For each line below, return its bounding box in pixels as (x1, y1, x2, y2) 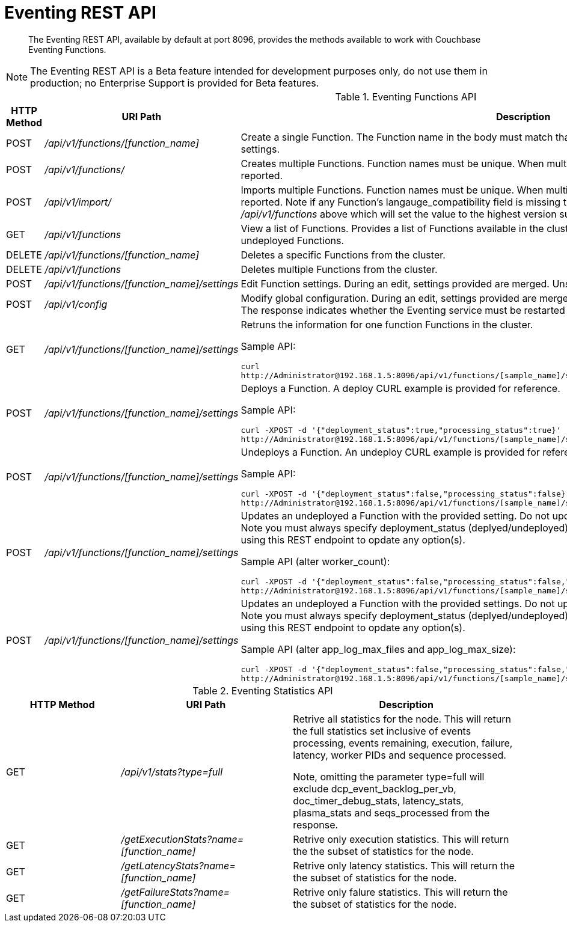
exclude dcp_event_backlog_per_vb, (293, 782, 456, 795)
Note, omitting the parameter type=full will (293, 770, 485, 783)
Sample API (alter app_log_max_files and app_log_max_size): (241, 643, 516, 655)
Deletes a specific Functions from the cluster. (241, 248, 446, 261)
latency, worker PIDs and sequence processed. (293, 748, 506, 761)
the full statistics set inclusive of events (293, 724, 471, 737)
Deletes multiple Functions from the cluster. (241, 263, 438, 275)
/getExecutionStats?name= (121, 833, 244, 845)
